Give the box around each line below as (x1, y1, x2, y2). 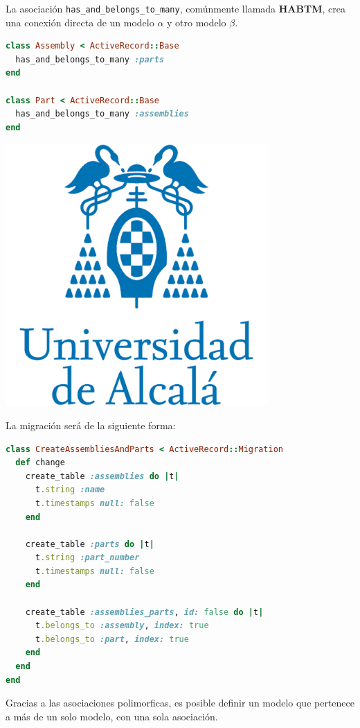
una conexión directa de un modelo (6, 15, 154, 29)
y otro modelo (167, 15, 226, 29)
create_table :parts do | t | (25, 539, 154, 549)
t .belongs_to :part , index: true (35, 634, 189, 644)
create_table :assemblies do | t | (25, 471, 179, 481)
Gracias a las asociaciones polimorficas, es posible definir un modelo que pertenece (6, 695, 354, 710)
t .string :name (35, 485, 105, 495)
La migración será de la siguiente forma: (6, 417, 176, 432)
